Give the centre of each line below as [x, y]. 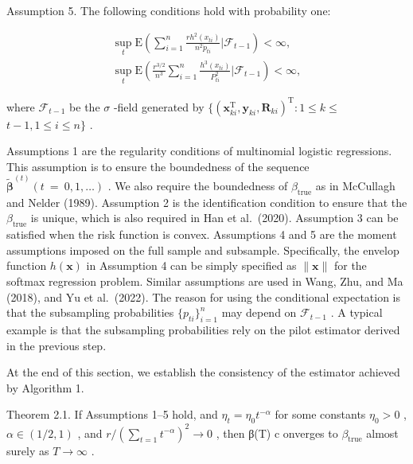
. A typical [357, 312]
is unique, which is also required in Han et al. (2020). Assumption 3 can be [214, 218]
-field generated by [159, 106]
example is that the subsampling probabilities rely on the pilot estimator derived [203, 329]
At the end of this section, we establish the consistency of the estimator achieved [203, 372]
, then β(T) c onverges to [277, 433]
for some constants [320, 414]
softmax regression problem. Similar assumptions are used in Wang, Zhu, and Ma [205, 281]
